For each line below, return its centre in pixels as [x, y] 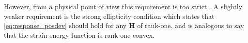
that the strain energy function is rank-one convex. [79, 35]
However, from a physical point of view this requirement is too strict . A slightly [123, 6]
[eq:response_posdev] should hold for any [65, 25]
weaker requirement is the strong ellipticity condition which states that [109, 16]
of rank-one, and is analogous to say [191, 25]
